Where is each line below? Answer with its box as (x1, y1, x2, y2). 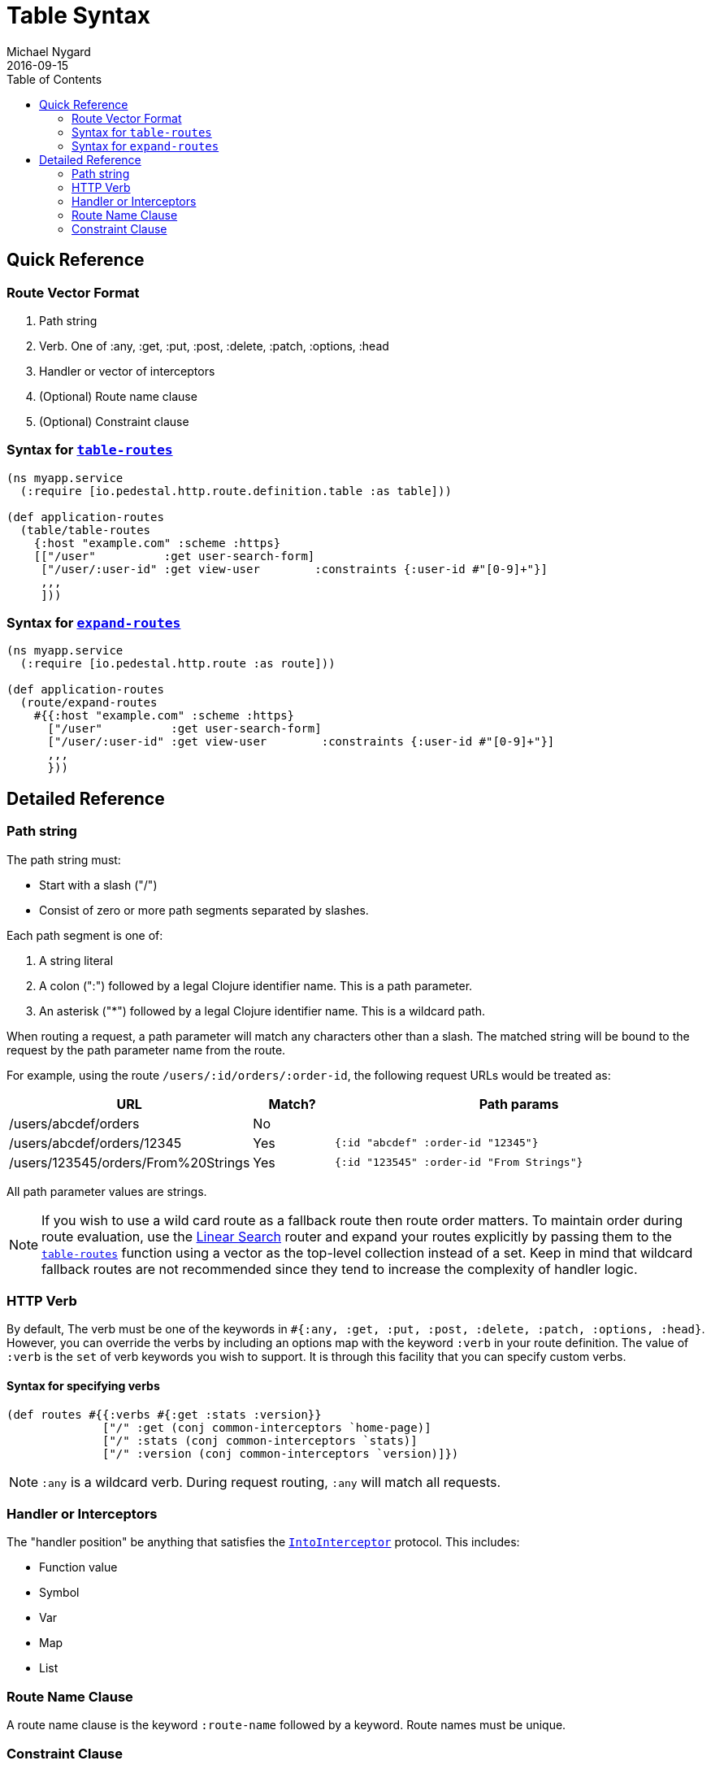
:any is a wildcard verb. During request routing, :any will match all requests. (41, 1473, 501, 1490)
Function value (39, 1560, 118, 1575)
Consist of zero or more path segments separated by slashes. (39, 902, 369, 917)
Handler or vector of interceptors (39, 363, 215, 378)
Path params (479, 1095, 559, 1112)
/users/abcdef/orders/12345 (9, 1134, 182, 1151)
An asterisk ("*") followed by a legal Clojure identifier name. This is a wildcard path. (39, 1003, 485, 1018)
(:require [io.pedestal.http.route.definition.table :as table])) (20, 484, 452, 498)
